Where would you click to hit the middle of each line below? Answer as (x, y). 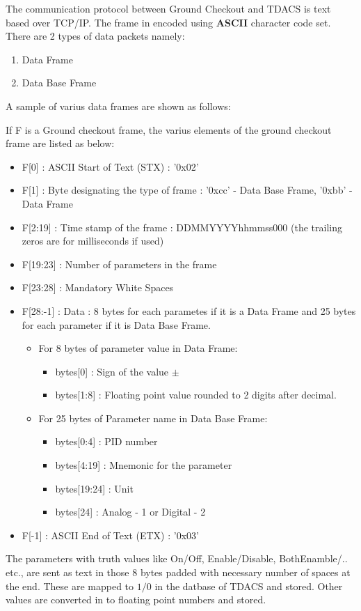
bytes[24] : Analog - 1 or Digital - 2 (130, 512)
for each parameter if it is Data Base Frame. (116, 324)
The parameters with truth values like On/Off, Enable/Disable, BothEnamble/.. (177, 558)
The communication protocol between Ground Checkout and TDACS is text (168, 8)
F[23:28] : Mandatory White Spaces (98, 287)
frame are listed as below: (60, 143)
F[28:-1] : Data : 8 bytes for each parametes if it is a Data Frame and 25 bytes (189, 310)
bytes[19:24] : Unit (94, 488)
